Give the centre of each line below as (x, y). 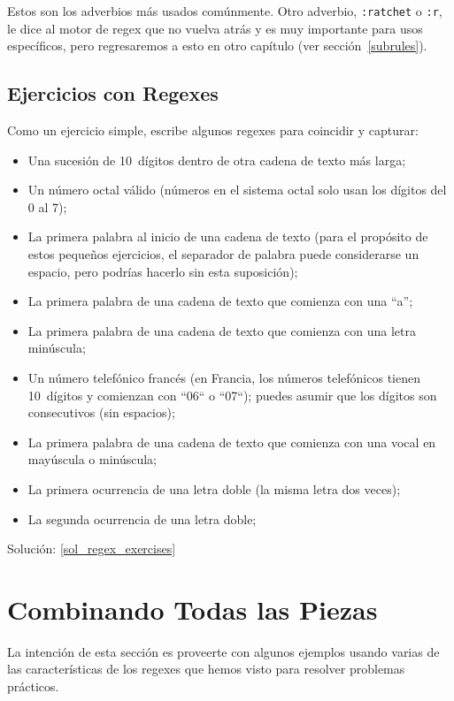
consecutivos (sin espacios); (101, 412)
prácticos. (33, 686)
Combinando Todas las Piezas (192, 609)
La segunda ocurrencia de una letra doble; (142, 518)
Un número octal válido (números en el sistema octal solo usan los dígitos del (237, 190)
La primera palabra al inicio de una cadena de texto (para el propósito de (228, 236)
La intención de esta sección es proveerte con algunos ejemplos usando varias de (223, 651)
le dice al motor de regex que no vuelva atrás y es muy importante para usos (215, 28)
